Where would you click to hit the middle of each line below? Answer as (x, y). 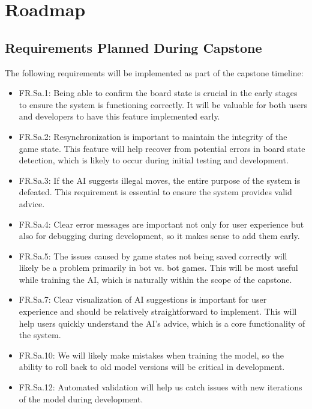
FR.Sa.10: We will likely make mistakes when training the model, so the (151, 355)
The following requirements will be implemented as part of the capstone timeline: (154, 72)
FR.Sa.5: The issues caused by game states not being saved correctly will (153, 256)
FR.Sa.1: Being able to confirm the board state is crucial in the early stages (158, 93)
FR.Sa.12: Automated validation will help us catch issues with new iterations (160, 387)
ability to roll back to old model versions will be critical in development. (152, 367)
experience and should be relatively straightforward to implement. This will (158, 311)
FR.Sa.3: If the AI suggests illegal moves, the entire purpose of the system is (160, 180)
